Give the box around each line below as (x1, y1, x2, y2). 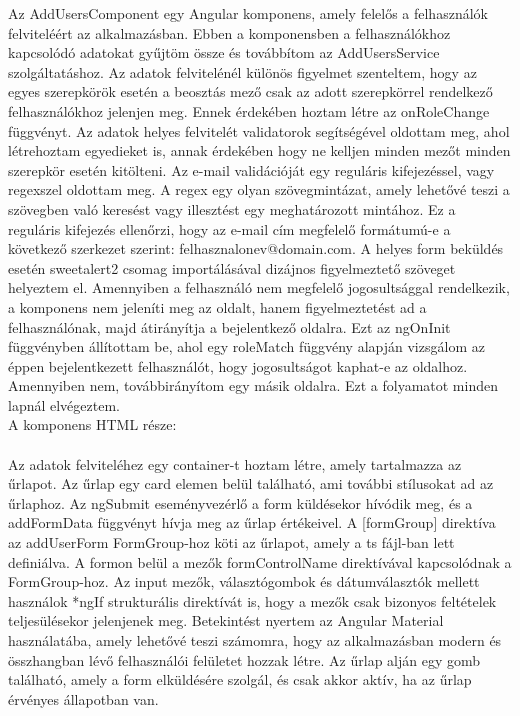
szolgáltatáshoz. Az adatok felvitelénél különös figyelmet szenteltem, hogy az (8, 61, 477, 82)
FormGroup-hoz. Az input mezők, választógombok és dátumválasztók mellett (8, 571, 480, 592)
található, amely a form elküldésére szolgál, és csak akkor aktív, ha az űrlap (8, 669, 472, 690)
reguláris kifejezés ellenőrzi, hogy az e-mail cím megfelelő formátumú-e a (8, 218, 451, 239)
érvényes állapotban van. (8, 688, 159, 709)
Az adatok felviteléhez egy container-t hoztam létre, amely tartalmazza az (8, 453, 462, 474)
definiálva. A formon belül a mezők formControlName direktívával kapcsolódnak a (8, 551, 512, 572)
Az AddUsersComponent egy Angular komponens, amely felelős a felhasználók (8, 3, 488, 23)
